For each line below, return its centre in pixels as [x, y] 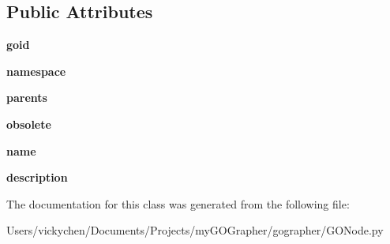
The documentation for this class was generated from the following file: [178, 203]
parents [27, 98]
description [37, 177]
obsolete [29, 124]
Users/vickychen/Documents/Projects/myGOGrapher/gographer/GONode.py [195, 230]
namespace [36, 71]
